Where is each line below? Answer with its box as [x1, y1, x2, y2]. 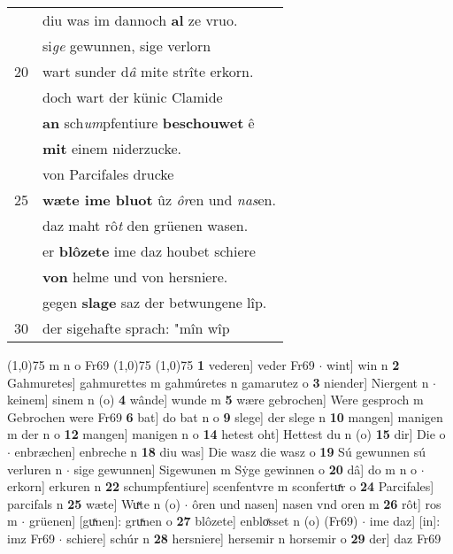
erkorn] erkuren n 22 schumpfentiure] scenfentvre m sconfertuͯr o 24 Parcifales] [7, 477, 434, 496]
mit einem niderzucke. [42, 138, 181, 158]
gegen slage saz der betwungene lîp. [42, 292, 267, 312]
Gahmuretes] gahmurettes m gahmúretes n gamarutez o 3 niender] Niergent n [7, 373, 429, 391]
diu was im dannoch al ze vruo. [42, 10, 238, 30]
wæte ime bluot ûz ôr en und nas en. [42, 189, 276, 210]
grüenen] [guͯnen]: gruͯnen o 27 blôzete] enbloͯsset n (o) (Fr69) [28, 512, 358, 530]
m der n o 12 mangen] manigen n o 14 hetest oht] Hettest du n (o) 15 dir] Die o [7, 425, 446, 443]
